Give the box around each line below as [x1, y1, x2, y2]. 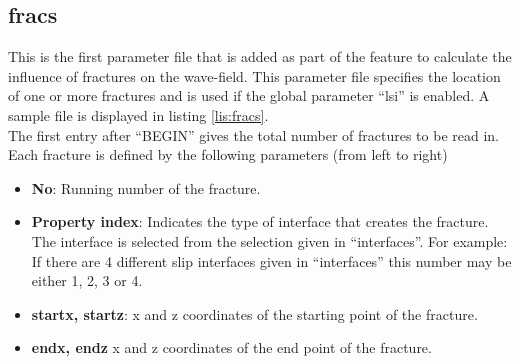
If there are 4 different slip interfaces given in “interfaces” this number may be [31, 250, 512, 271]
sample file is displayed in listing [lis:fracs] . [8, 104, 269, 125]
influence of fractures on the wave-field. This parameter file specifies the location [8, 65, 501, 86]
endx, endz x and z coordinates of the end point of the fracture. [31, 337, 432, 358]
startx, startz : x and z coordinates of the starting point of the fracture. [31, 303, 478, 324]
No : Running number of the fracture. [31, 177, 261, 198]
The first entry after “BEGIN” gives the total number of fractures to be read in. [8, 124, 499, 145]
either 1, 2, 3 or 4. [31, 270, 143, 291]
